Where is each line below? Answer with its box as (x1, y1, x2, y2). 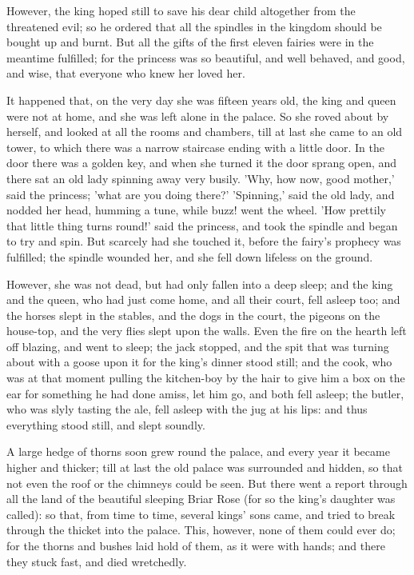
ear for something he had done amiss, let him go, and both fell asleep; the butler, (6, 385, 404, 401)
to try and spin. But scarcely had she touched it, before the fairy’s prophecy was (6, 233, 401, 250)
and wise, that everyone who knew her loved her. (6, 65, 245, 82)
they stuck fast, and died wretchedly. (6, 553, 187, 569)
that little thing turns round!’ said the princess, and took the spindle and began (6, 217, 398, 234)
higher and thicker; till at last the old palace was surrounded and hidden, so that (6, 459, 403, 476)
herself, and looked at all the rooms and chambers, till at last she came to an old (6, 123, 403, 140)
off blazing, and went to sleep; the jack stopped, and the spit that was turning (6, 337, 389, 354)
